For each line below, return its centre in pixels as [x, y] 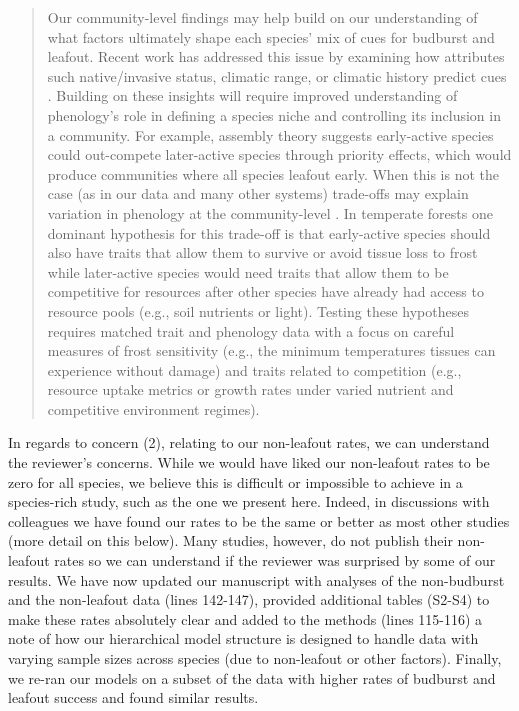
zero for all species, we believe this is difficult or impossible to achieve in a [235, 481]
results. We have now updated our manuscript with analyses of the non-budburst [256, 579]
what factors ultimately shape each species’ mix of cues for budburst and [271, 36]
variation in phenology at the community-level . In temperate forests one [270, 212]
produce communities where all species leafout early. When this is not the [273, 173]
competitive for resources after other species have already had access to [265, 291]
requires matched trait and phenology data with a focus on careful [251, 330]
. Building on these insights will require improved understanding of [252, 95]
